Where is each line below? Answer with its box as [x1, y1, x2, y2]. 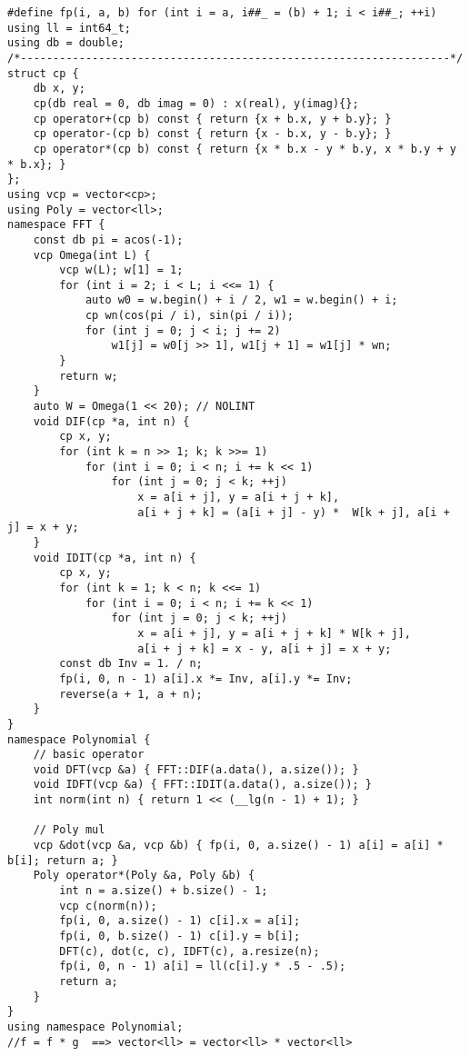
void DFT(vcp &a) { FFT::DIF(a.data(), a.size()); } [33, 762, 359, 776]
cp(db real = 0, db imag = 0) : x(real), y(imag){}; [33, 96, 359, 110]
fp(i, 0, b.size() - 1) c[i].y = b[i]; [59, 930, 301, 943]
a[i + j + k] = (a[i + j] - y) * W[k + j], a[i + [137, 505, 450, 519]
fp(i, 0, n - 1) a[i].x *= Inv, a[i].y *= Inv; [59, 672, 353, 685]
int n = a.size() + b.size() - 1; [59, 884, 268, 898]
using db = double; [7, 36, 125, 50]
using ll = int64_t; [7, 21, 132, 35]
